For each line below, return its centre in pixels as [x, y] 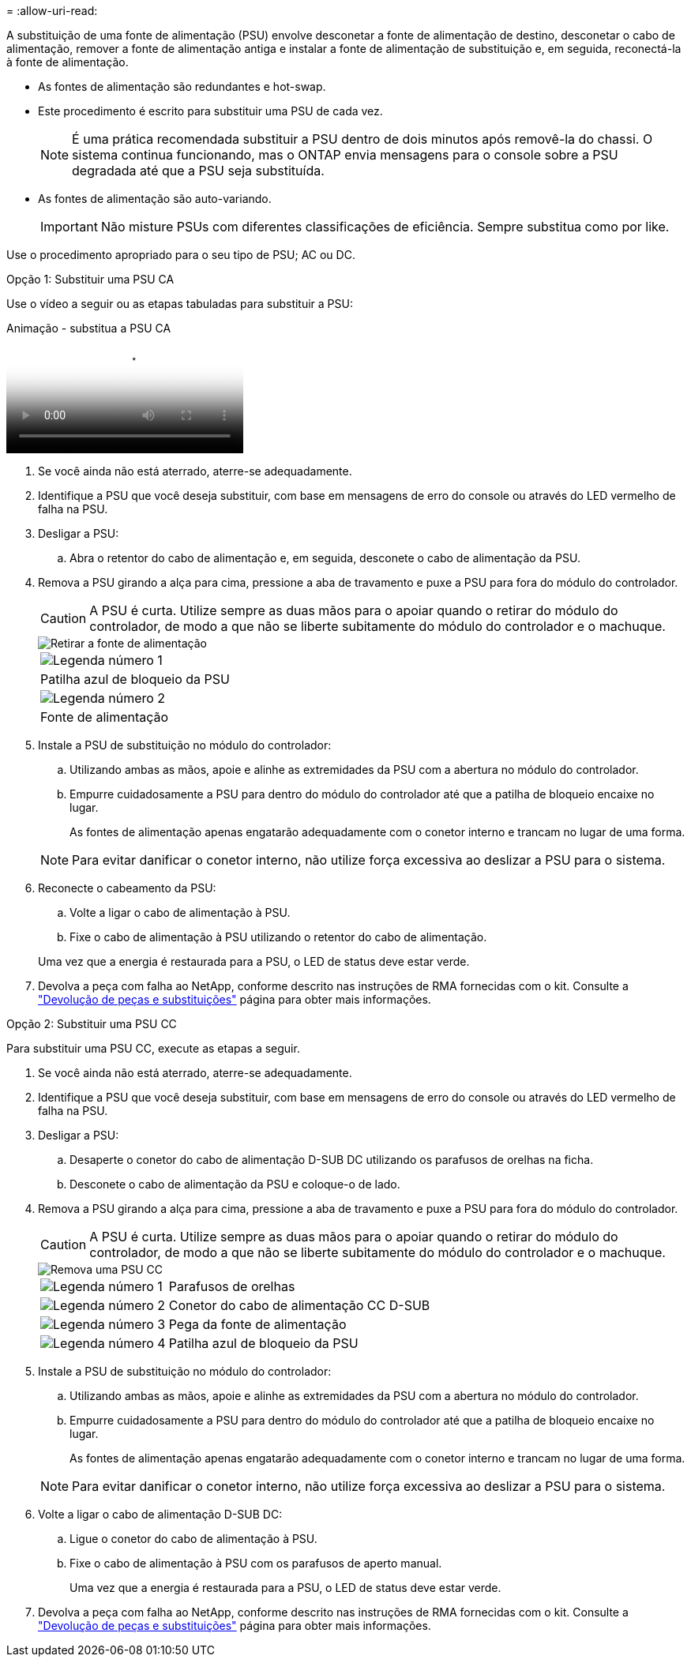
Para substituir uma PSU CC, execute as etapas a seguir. [153, 1048]
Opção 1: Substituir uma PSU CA [90, 279]
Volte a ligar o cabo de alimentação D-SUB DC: [160, 1514]
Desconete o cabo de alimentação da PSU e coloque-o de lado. [235, 1184]
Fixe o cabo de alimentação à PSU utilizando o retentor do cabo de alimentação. [278, 937]
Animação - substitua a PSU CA [89, 328]
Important [69, 227]
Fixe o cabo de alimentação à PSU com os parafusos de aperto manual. [256, 1563]
